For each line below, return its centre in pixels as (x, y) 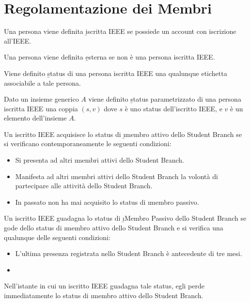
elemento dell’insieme (35, 118)
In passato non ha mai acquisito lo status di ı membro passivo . (107, 202)
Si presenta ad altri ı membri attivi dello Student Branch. (100, 160)
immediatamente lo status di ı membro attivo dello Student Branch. (104, 295)
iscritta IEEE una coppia (41, 108)
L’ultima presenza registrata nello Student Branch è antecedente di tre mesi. (129, 253)
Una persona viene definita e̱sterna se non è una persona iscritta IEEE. (109, 57)
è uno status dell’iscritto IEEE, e (173, 108)
